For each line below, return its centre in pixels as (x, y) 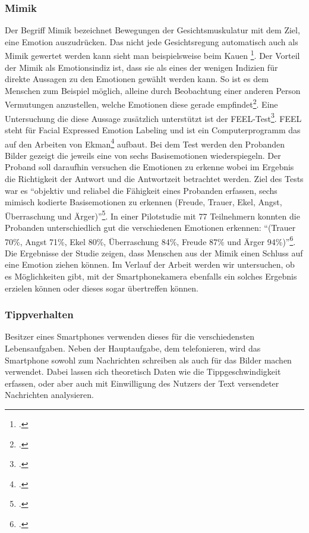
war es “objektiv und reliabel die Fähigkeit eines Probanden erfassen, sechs (141, 190)
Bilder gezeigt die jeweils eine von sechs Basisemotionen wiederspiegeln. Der (143, 155)
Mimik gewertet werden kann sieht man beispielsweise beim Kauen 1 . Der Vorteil (152, 55)
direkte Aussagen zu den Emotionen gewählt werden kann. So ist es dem (137, 79)
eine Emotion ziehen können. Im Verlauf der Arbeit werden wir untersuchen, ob (150, 264)
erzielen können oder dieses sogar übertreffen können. (102, 288)
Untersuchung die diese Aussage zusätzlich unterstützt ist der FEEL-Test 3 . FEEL (153, 117)
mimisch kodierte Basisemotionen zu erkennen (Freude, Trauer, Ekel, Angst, (144, 202)
